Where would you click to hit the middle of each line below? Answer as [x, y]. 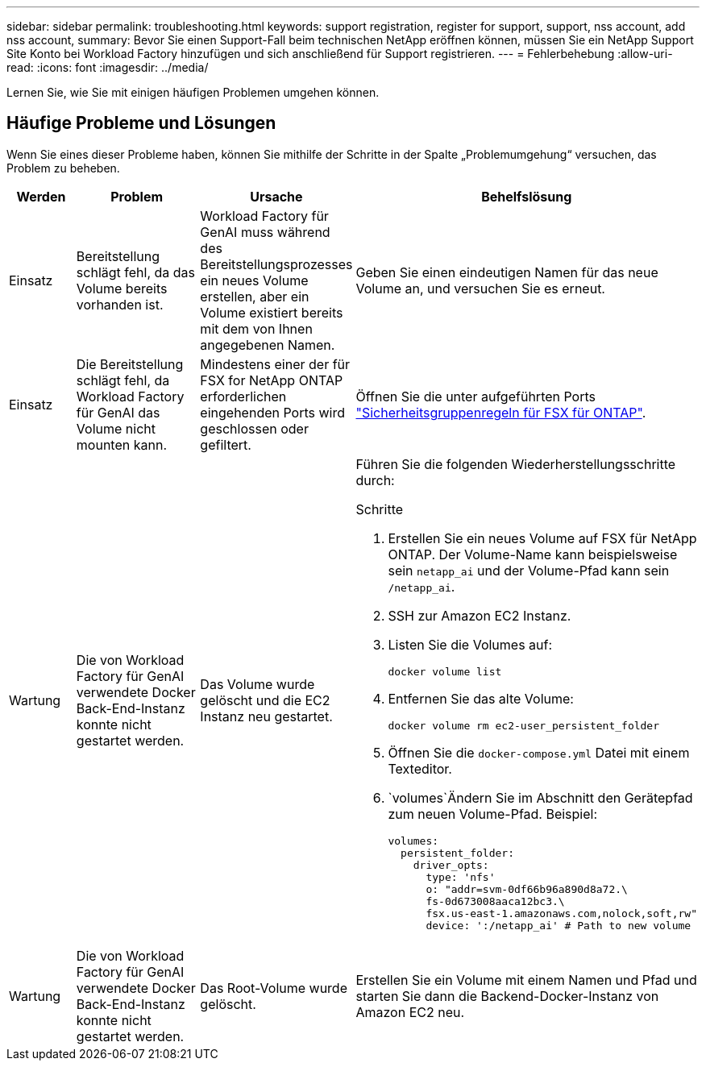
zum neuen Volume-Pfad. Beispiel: [493, 814]
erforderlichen [243, 396]
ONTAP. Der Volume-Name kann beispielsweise [533, 554]
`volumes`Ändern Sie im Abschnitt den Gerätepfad [540, 797]
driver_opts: [451, 865]
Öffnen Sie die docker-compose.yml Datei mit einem [539, 752]
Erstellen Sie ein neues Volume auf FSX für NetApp [542, 538]
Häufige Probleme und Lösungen [141, 123]
